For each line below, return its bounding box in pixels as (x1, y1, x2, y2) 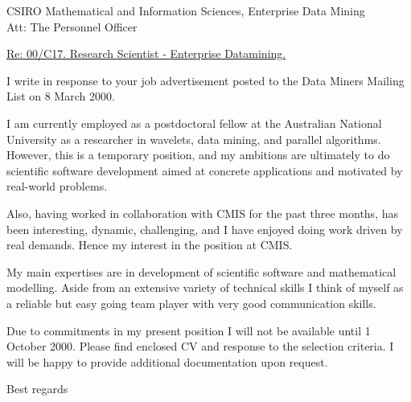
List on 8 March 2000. (6, 88, 115, 105)
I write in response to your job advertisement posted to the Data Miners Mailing (6, 72, 405, 88)
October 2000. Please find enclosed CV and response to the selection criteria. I (6, 338, 394, 355)
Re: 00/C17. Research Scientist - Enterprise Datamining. (6, 45, 286, 62)
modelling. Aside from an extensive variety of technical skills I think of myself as (6, 279, 404, 296)
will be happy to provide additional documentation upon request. (6, 353, 328, 370)
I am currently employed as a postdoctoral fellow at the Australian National (6, 114, 382, 131)
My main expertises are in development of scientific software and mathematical (6, 263, 397, 280)
